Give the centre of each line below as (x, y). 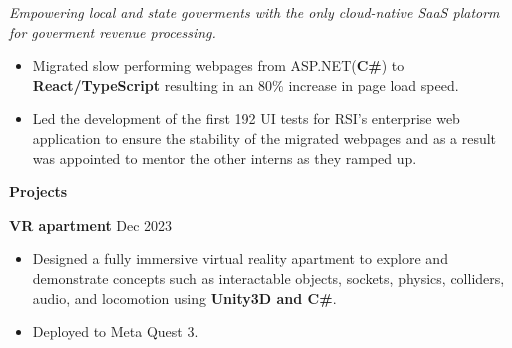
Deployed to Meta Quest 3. (115, 331)
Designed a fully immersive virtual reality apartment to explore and (240, 258)
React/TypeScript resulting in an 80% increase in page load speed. (245, 84)
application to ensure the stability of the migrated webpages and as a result (264, 137)
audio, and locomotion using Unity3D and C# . (184, 297)
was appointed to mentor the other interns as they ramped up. (224, 157)
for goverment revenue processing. (112, 31)
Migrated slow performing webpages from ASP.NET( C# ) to (218, 65)
